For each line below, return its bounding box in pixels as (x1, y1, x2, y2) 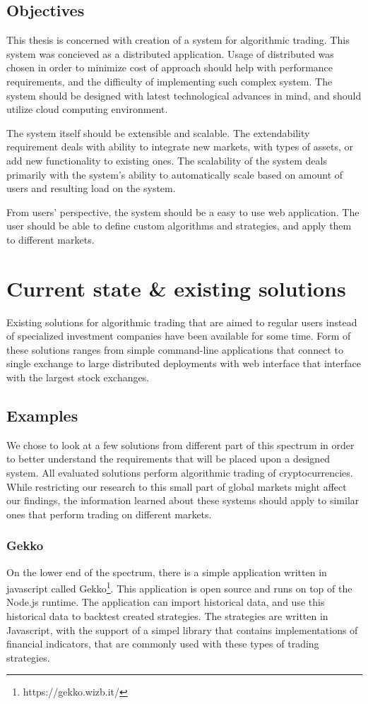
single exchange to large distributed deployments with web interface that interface (6, 356, 362, 371)
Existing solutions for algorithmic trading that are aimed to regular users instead (6, 314, 357, 329)
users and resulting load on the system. (6, 181, 176, 196)
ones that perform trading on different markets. (6, 506, 212, 521)
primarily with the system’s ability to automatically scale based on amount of (6, 167, 343, 181)
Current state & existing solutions (6, 273, 346, 302)
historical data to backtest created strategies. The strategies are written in (6, 609, 328, 624)
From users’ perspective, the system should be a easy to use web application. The (6, 204, 360, 219)
